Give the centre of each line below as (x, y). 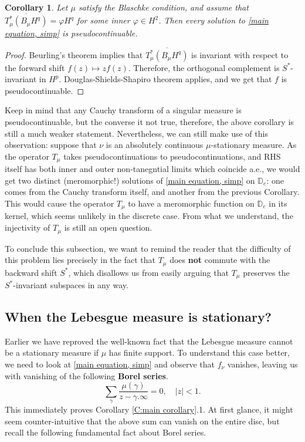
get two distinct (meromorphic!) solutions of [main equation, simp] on (130, 180)
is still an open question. (108, 227)
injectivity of (28, 227)
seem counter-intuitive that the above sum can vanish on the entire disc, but (142, 421)
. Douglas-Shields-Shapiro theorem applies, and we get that (165, 79)
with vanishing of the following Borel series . (87, 375)
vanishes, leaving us (262, 364)
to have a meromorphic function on (191, 203)
